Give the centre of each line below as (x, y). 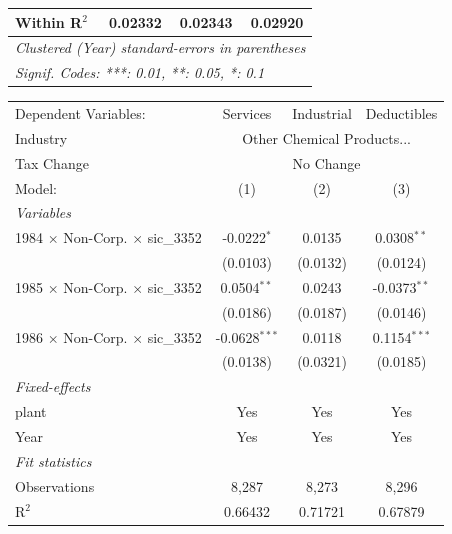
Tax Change (52, 162)
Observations (55, 485)
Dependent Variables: (80, 113)
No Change (326, 162)
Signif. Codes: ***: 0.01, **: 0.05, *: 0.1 (140, 72)
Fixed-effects (53, 386)
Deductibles (401, 113)
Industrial (322, 113)
